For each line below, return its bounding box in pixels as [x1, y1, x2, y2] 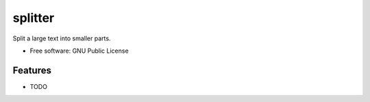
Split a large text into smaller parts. [12, 34, 111, 42]
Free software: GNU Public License [29, 47, 129, 55]
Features [12, 64, 51, 76]
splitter [12, 10, 55, 25]
